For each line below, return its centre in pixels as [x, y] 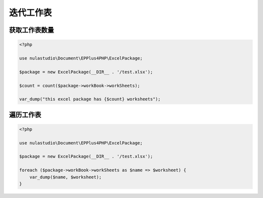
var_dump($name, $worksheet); [66, 177]
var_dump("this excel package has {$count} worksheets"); [90, 99]
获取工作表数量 [31, 30]
